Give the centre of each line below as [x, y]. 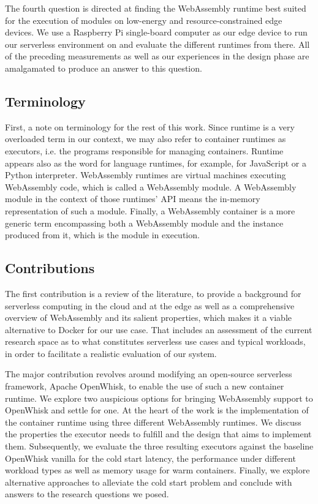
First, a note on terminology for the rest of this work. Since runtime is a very [150, 126]
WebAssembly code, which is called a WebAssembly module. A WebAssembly [151, 186]
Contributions [50, 268]
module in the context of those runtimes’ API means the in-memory [133, 199]
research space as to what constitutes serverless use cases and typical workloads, [155, 341]
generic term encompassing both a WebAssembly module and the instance [144, 223]
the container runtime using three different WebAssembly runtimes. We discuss [153, 422]
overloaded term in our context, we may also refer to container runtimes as [146, 139]
